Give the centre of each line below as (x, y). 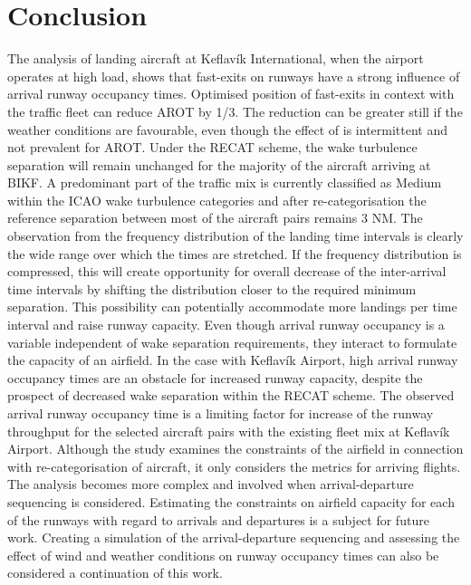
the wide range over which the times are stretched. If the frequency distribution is (235, 253)
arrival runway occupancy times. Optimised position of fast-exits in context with (231, 94)
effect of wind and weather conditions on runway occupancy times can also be (223, 555)
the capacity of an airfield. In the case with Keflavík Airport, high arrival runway (233, 360)
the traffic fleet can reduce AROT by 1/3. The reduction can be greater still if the (235, 111)
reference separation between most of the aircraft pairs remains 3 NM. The (215, 218)
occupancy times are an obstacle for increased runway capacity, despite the (215, 377)
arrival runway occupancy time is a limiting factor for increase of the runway (221, 413)
